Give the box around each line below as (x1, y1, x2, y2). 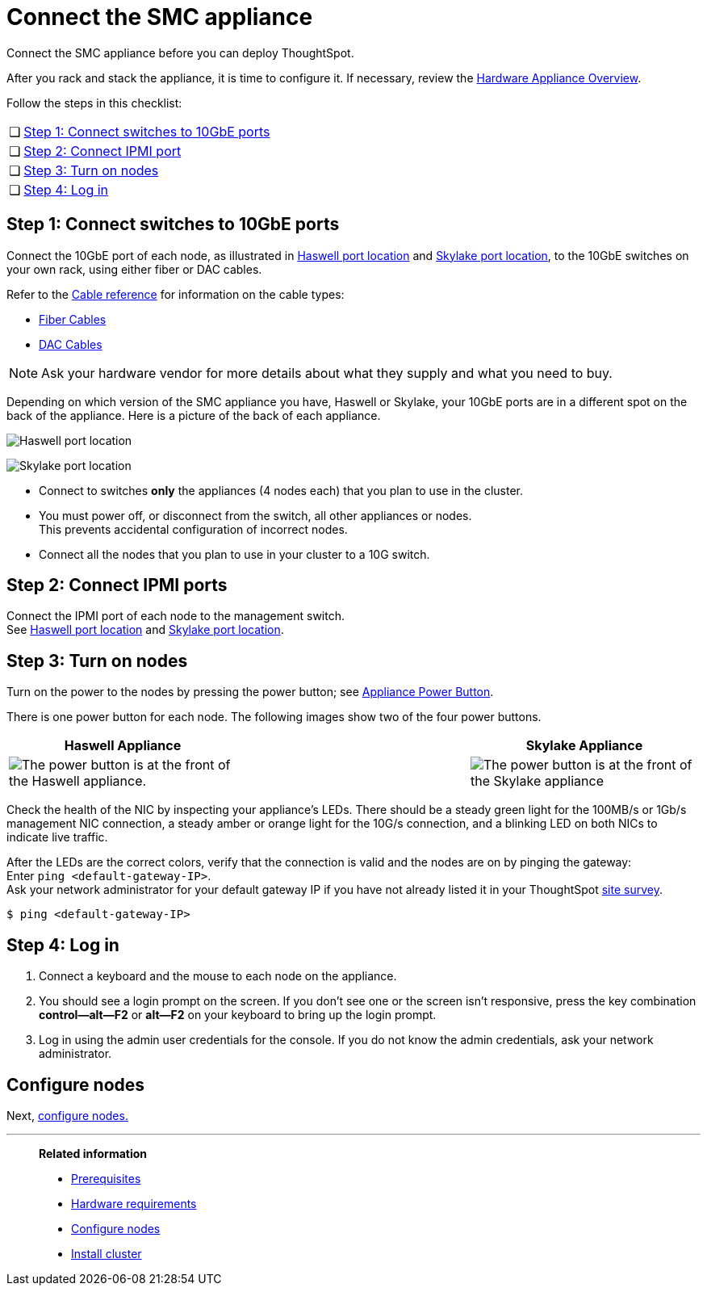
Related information (39, 1146, 148, 1160)
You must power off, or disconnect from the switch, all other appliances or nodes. (39, 508, 472, 522)
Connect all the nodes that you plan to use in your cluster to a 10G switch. (39, 547, 430, 561)
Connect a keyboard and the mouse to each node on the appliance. (39, 969, 397, 984)
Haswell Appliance (64, 737, 182, 754)
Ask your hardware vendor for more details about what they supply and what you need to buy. (41, 364, 613, 381)
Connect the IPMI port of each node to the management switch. (6, 609, 345, 623)
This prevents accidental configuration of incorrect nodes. (39, 522, 348, 536)
